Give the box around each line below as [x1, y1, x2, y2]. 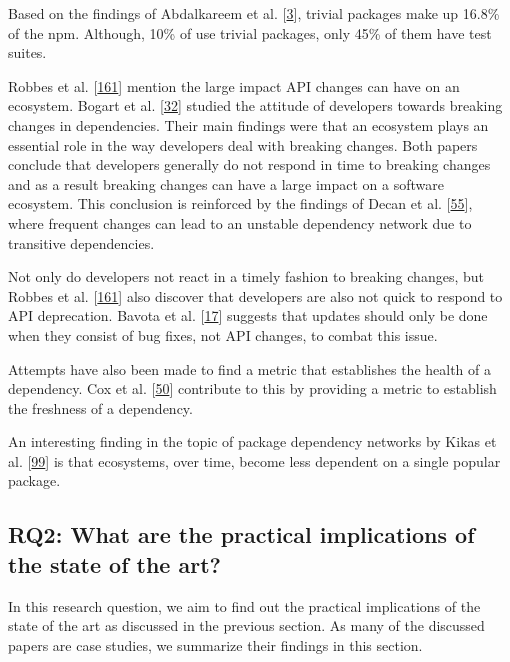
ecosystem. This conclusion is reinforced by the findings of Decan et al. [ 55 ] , [8, 193, 473, 214]
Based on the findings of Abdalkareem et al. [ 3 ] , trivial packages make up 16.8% [8, 3, 500, 23]
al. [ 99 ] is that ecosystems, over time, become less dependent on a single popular [8, 450, 501, 471]
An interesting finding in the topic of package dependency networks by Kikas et [8, 431, 497, 452]
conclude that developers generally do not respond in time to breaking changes [8, 154, 491, 175]
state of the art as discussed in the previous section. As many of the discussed [8, 615, 485, 636]
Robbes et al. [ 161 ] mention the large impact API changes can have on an [8, 75, 460, 96]
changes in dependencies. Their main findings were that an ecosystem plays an [8, 114, 489, 135]
